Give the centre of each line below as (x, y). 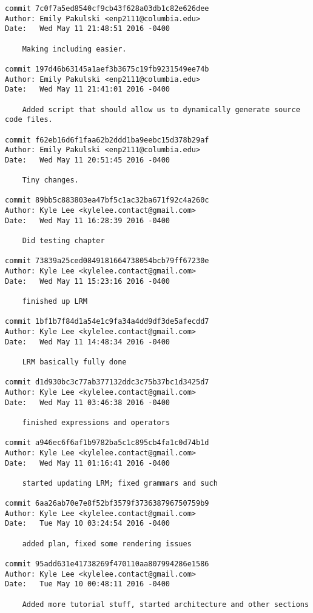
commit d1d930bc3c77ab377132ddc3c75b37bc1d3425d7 (107, 382)
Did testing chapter (63, 241)
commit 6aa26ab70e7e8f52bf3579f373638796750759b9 (107, 504)
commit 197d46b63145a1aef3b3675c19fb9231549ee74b (107, 69)
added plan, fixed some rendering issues (107, 544)
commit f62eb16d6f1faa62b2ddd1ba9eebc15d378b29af (107, 140)
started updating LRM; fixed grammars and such (120, 483)
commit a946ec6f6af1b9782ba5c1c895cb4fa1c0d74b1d (107, 443)
